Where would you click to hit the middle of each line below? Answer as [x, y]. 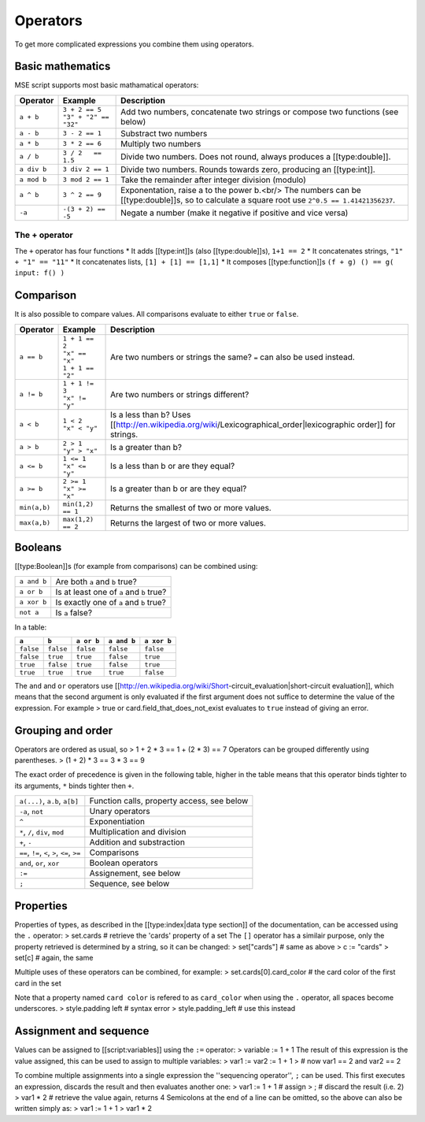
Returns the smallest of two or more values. [191, 507]
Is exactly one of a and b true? [111, 602]
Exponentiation [117, 822]
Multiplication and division [138, 832]
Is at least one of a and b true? [111, 592]
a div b [33, 169]
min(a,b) [35, 508]
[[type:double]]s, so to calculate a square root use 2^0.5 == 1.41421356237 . [258, 199]
